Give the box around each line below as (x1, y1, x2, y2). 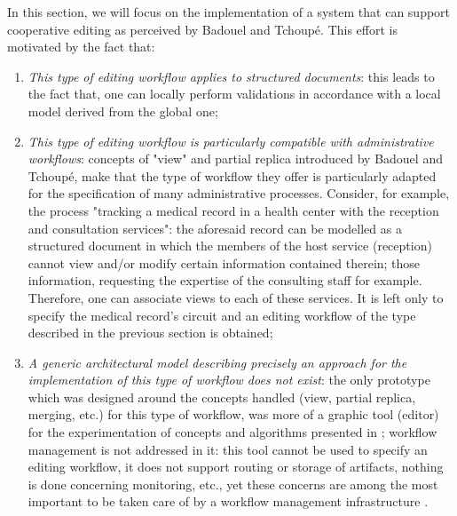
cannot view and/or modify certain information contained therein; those (28, 253, 421, 272)
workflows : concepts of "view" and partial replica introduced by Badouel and (28, 149, 443, 168)
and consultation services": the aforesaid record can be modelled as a (28, 218, 402, 237)
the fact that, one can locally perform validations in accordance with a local (28, 84, 441, 103)
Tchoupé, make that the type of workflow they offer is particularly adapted (28, 166, 437, 185)
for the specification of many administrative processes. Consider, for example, (28, 184, 450, 202)
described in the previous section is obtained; (28, 323, 273, 342)
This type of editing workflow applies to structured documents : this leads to (28, 67, 435, 85)
